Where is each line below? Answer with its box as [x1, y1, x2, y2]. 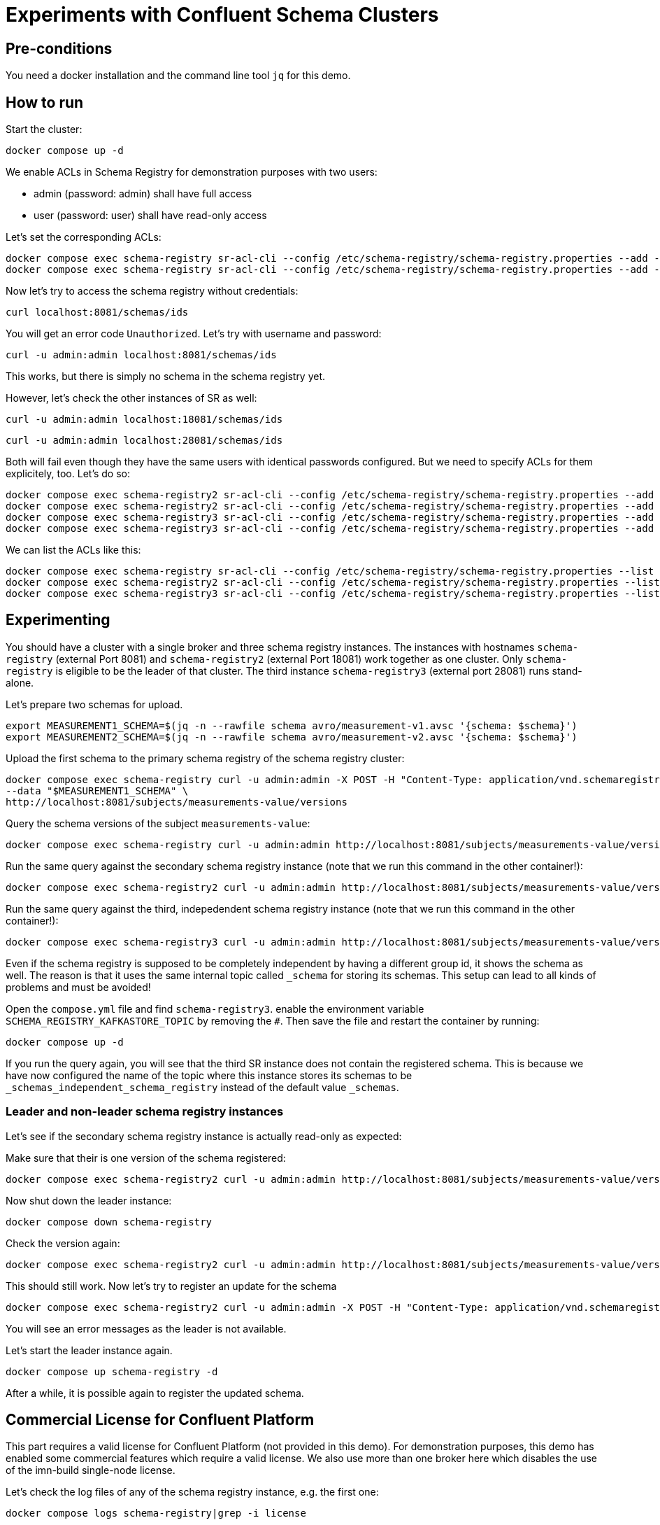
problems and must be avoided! [6, 981, 151, 993]
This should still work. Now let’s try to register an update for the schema [6, 1279, 337, 1292]
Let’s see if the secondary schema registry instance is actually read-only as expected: [6, 1130, 402, 1142]
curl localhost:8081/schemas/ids [6, 307, 189, 318]
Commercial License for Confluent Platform [6, 1411, 315, 1429]
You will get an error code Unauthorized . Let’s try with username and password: [6, 328, 382, 340]
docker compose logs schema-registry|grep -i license [6, 1508, 306, 1519]
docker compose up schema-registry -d [6, 1365, 218, 1377]
